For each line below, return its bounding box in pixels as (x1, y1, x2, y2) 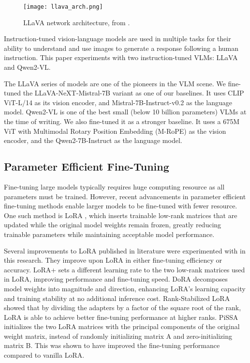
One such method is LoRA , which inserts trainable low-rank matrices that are (4, 210, 237, 220)
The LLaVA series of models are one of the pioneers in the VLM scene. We (4, 78, 226, 88)
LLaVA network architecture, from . (23, 17, 130, 27)
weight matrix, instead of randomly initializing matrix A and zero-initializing (4, 331, 233, 341)
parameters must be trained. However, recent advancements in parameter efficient (4, 191, 246, 201)
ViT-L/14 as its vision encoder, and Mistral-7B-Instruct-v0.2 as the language (4, 97, 232, 107)
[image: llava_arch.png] (23, 3, 103, 10)
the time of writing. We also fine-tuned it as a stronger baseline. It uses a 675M (4, 116, 240, 126)
